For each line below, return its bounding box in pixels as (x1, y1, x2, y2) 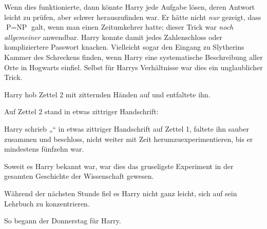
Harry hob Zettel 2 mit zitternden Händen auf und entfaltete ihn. (4, 89, 211, 99)
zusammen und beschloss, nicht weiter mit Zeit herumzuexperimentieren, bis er (4, 133, 253, 144)
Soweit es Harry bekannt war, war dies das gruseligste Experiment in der (4, 160, 234, 171)
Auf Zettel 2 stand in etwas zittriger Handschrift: (4, 106, 159, 117)
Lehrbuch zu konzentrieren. (4, 198, 90, 209)
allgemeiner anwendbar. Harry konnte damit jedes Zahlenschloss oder (4, 31, 223, 42)
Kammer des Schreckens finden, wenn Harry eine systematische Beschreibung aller (4, 51, 263, 62)
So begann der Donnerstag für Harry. (4, 215, 121, 226)
